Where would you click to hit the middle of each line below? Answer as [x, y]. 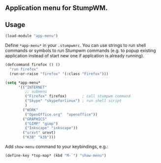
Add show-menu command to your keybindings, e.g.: [57, 147]
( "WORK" [30, 110]
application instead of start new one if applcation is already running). [75, 56]
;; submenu [36, 92]
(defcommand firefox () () [33, 65]
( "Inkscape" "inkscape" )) [51, 128]
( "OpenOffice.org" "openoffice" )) [61, 115]
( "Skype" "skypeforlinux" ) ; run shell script [73, 101]
